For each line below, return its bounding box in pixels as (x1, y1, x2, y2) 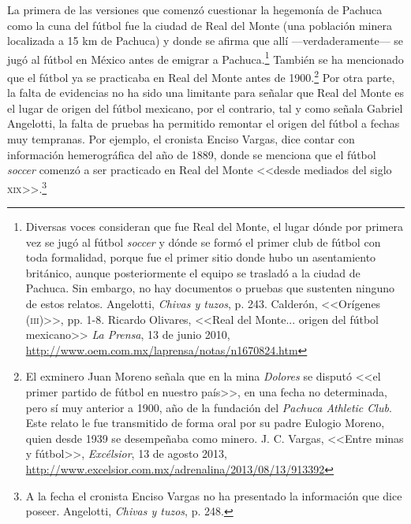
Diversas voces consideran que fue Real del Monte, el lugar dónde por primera (25, 218, 403, 235)
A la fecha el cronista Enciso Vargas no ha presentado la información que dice (25, 487, 402, 504)
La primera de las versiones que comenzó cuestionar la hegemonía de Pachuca (7, 2, 383, 17)
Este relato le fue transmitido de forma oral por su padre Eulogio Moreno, (25, 414, 385, 431)
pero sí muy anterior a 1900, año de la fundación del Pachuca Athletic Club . (25, 399, 392, 415)
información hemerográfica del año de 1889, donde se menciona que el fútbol (7, 146, 376, 162)
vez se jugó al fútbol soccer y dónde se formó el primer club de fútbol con (25, 233, 381, 250)
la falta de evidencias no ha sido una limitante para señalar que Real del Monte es (7, 84, 405, 101)
